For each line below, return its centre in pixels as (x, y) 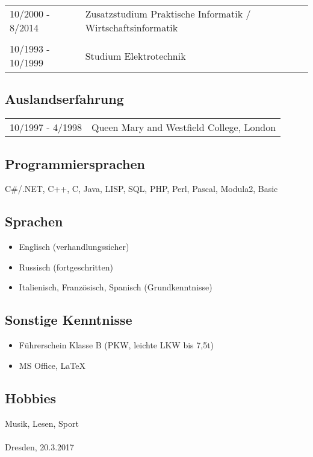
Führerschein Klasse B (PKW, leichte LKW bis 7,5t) (116, 345)
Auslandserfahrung (64, 99)
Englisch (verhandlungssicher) (74, 247)
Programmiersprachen (75, 163)
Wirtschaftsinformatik (132, 27)
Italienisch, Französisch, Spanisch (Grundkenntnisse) (116, 287)
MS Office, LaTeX (52, 365)
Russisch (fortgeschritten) (66, 267)
